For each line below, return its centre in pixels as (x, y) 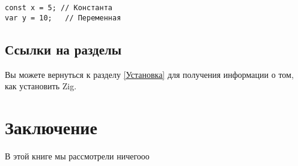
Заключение (51, 127)
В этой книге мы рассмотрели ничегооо (77, 156)
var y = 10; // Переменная (63, 18)
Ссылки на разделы (63, 49)
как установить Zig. (41, 86)
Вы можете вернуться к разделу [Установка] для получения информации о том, (149, 74)
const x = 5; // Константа (59, 8)
